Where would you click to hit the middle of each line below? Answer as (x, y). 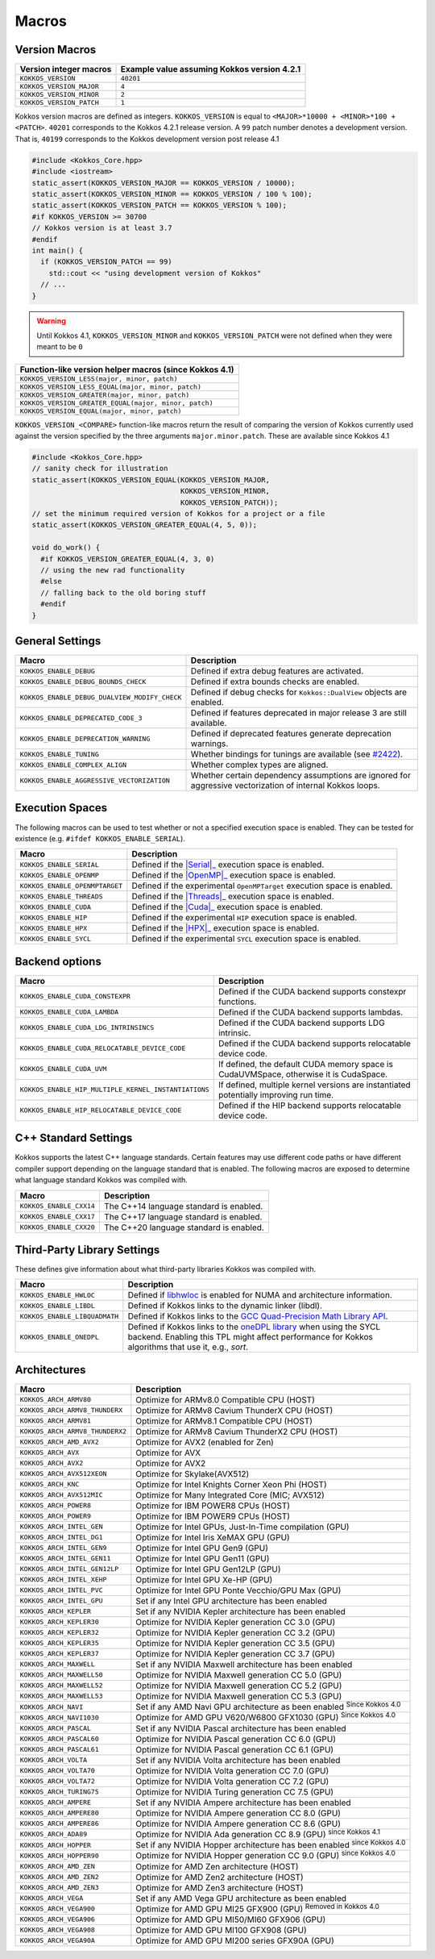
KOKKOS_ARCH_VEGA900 (58, 1909)
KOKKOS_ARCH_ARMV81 (56, 1421)
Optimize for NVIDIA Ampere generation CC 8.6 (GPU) (238, 1824)
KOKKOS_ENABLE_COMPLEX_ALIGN (73, 765)
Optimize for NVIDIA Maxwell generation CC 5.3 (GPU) (239, 1696)
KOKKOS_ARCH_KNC (50, 1484)
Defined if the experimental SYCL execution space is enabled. (246, 939)
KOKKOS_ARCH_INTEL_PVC (62, 1590)
